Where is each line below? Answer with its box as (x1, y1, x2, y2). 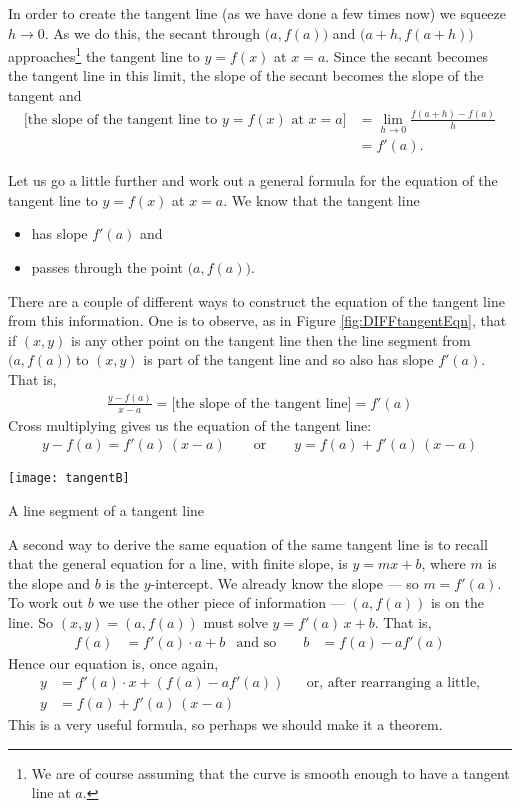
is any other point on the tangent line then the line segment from (71, 329, 471, 350)
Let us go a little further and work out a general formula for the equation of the (8, 170, 498, 191)
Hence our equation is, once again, (8, 652, 219, 673)
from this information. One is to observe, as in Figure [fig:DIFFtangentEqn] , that (8, 310, 507, 331)
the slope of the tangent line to (27, 112, 218, 127)
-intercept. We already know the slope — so (150, 572, 419, 593)
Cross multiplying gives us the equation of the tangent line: (8, 414, 372, 435)
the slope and (8, 572, 91, 593)
